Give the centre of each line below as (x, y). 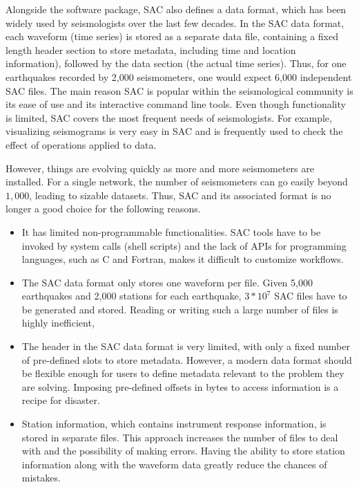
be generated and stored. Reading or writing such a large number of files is (180, 309)
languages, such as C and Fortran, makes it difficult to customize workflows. (183, 259)
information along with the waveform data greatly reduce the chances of (174, 464)
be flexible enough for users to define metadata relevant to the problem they (183, 373)
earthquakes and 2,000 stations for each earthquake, (132, 296)
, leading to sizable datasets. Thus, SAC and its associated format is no (180, 195)
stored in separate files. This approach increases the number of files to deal (180, 437)
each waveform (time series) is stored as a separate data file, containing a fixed (172, 36)
